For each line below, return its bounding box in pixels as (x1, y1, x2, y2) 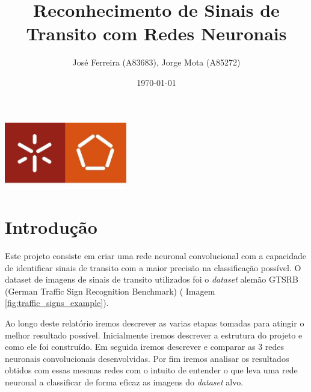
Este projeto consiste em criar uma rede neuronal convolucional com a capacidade (5, 250, 307, 262)
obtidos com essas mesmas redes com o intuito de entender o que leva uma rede (5, 364, 298, 376)
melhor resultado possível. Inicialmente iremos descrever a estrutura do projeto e (5, 328, 303, 341)
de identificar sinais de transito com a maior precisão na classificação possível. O (5, 261, 301, 274)
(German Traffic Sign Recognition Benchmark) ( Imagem (5, 284, 215, 297)
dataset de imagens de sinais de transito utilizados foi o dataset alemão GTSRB (5, 273, 299, 286)
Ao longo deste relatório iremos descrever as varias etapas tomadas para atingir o (5, 317, 304, 329)
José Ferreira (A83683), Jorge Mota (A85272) (72, 56, 241, 69)
